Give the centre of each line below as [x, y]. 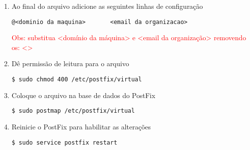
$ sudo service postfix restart [64, 142]
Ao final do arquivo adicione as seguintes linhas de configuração [107, 6]
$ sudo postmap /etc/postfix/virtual [73, 111]
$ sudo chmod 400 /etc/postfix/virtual [77, 80]
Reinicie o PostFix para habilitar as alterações [81, 126]
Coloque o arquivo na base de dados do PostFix [83, 95]
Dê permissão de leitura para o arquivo [70, 63]
